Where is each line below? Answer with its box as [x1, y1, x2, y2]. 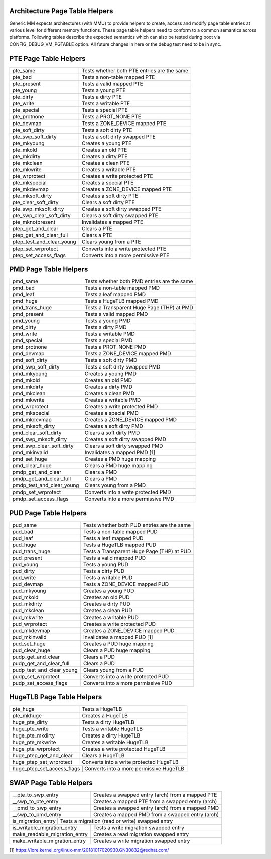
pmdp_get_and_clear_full [12, 475, 71, 482]
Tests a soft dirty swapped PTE [81, 133, 156, 140]
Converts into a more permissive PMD [84, 495, 175, 502]
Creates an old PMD [84, 377, 132, 384]
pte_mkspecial [12, 179, 47, 186]
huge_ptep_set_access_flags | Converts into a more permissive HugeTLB [12, 765, 185, 772]
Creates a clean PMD [84, 390, 135, 397]
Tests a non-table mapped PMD [84, 284, 160, 291]
